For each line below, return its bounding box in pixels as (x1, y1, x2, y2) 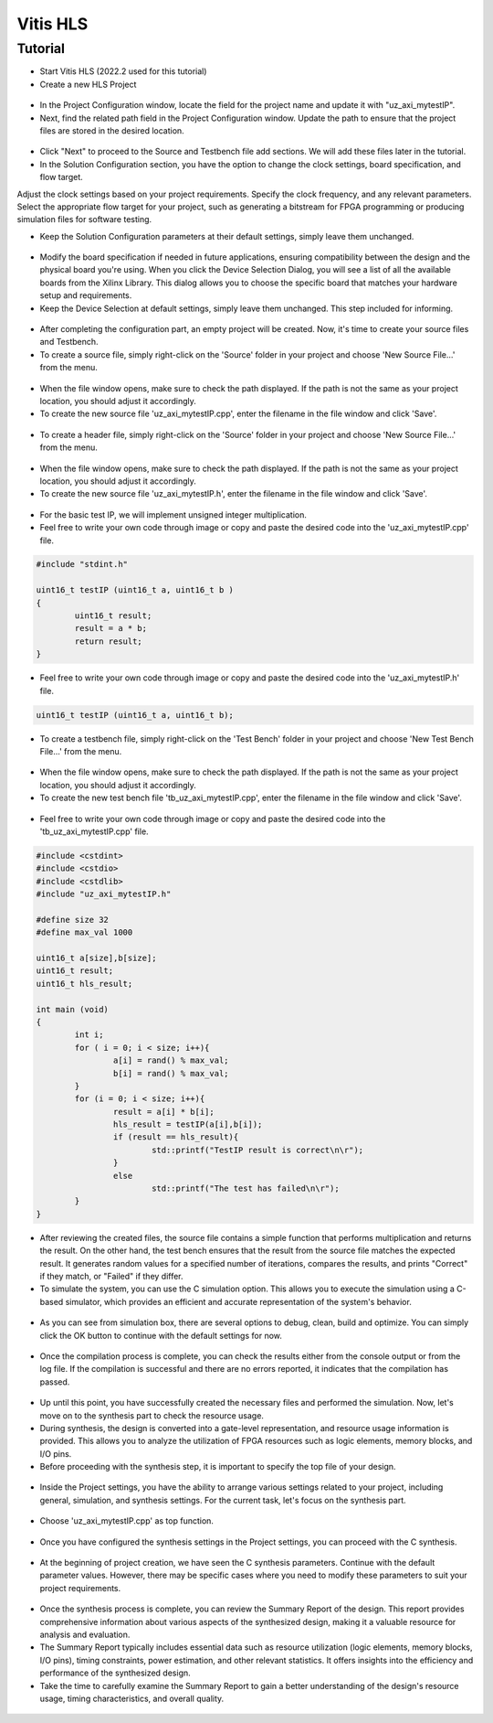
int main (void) (36, 1004, 110, 1014)
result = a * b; (74, 623, 148, 634)
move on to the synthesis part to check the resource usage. (39, 1409, 265, 1421)
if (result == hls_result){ (112, 1132, 239, 1142)
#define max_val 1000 (36, 927, 133, 937)
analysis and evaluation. (39, 1629, 131, 1640)
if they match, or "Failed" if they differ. (39, 1270, 184, 1281)
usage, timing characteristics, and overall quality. (39, 1693, 225, 1704)
